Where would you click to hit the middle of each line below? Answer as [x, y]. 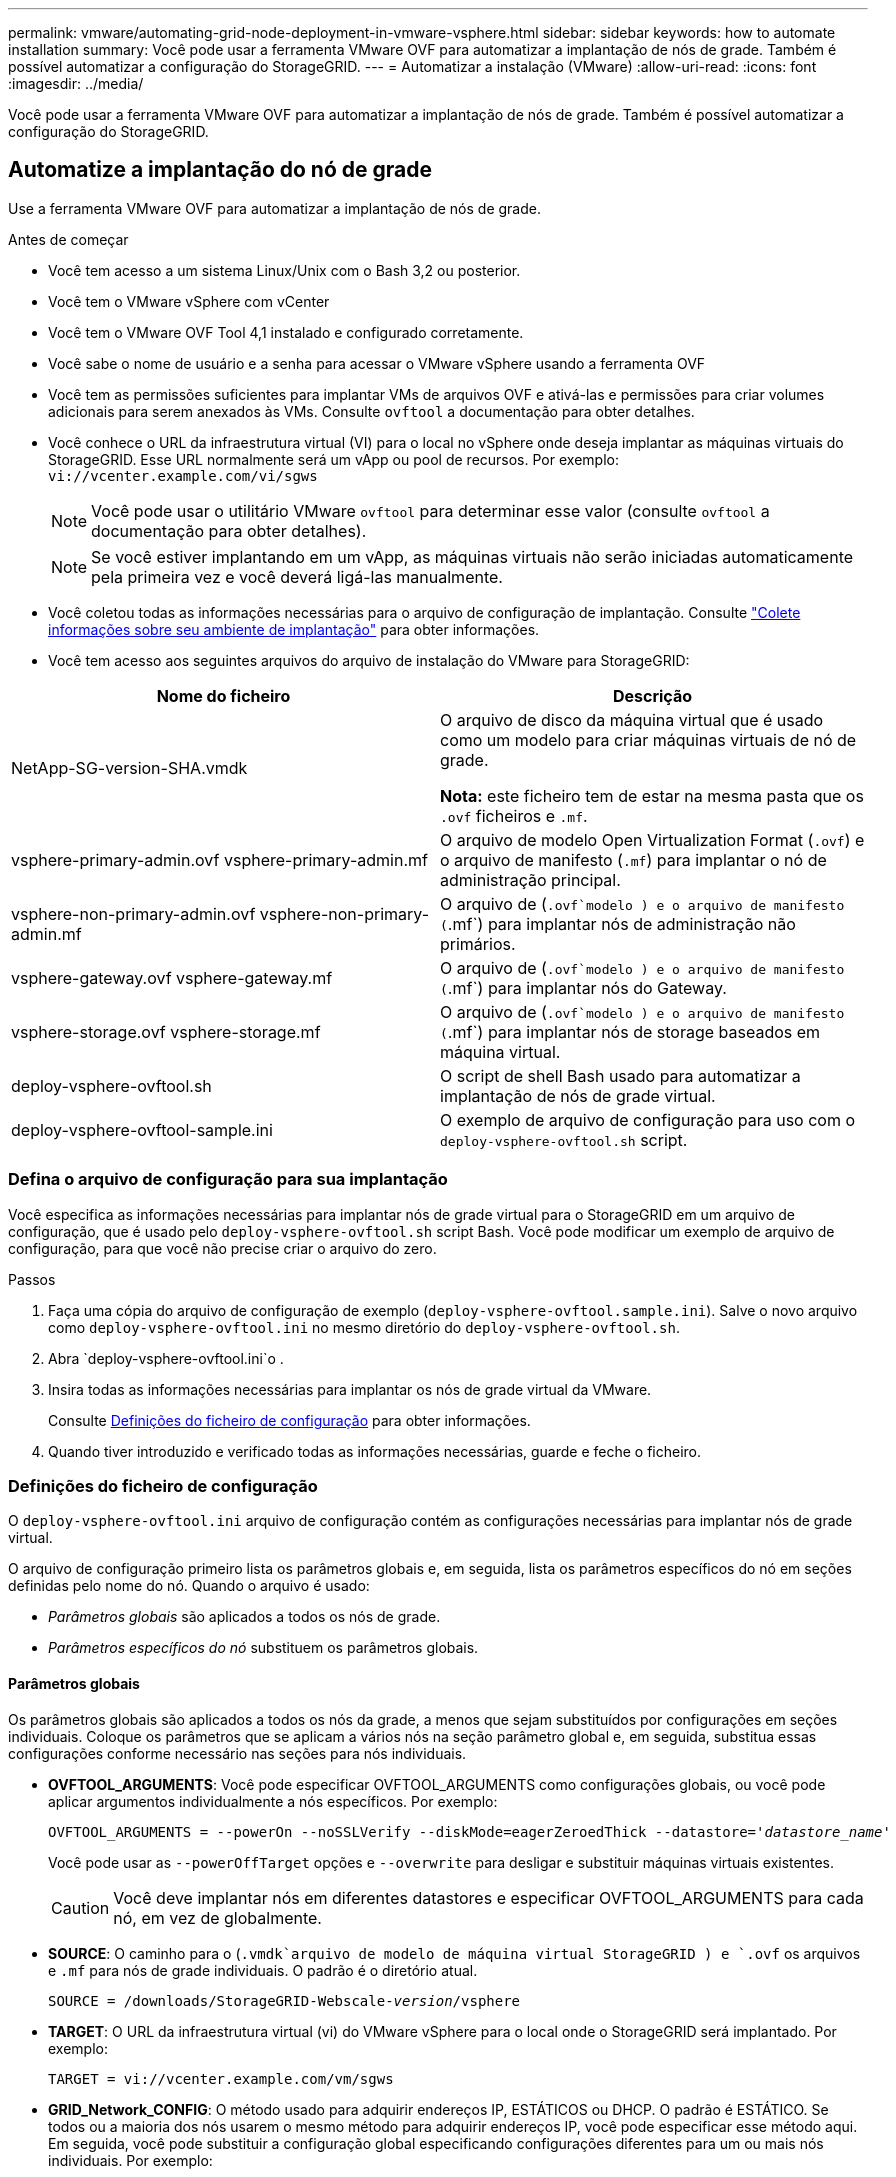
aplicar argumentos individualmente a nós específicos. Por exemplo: [273, 1801]
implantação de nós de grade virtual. [578, 1095]
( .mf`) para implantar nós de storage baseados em [630, 1031]
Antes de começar [68, 239]
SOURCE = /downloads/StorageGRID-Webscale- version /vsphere [284, 2000]
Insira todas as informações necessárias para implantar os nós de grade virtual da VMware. [350, 1389]
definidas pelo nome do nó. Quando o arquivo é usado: [189, 1586]
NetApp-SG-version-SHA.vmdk [129, 767]
